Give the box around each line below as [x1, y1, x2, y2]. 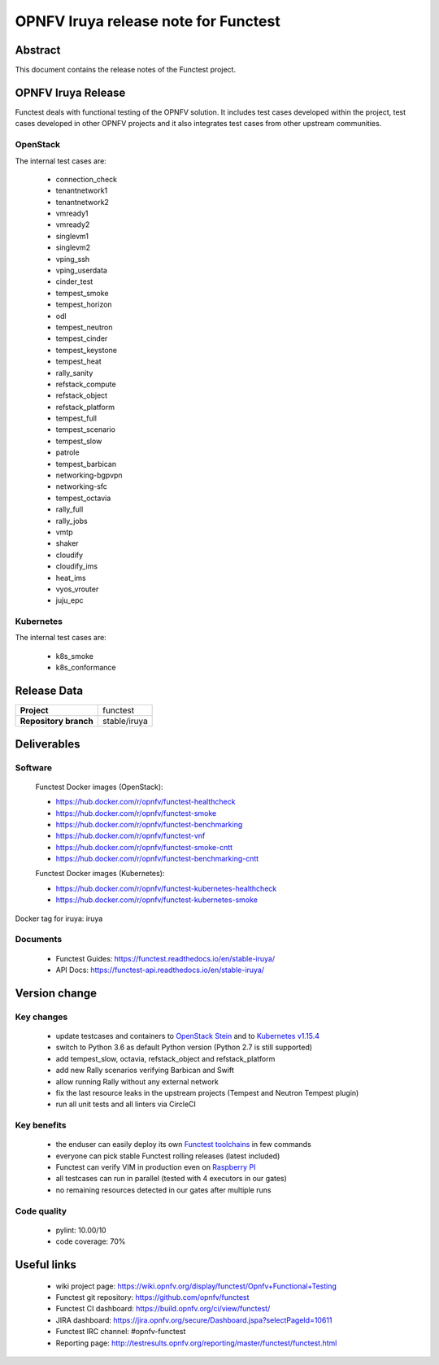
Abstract [15, 43, 61, 57]
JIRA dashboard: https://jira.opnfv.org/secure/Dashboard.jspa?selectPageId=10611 [55, 1315, 333, 1325]
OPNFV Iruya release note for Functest [15, 12, 280, 30]
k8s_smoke [55, 651, 93, 661]
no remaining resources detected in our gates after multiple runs [55, 1184, 272, 1195]
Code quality [15, 1205, 67, 1216]
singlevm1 [55, 231, 89, 241]
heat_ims [55, 573, 86, 582]
